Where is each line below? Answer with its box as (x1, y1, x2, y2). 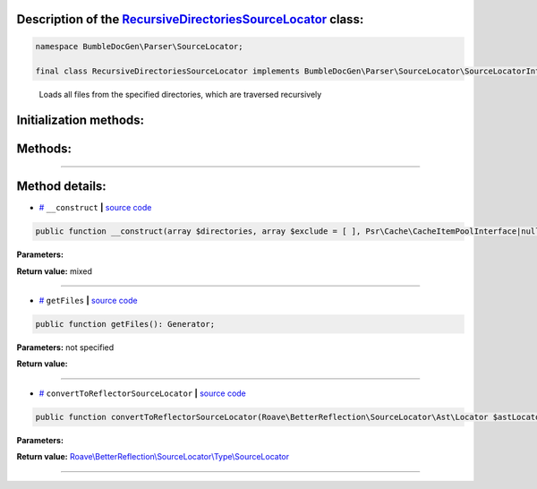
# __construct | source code (38, 202, 152, 213)
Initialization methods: (16, 113, 145, 128)
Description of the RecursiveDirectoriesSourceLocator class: (16, 12, 364, 27)
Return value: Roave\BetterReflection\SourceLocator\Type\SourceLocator (16, 451, 290, 462)
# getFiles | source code (38, 296, 138, 306)
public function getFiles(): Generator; (35, 319, 215, 330)
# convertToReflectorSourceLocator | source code (38, 388, 246, 399)
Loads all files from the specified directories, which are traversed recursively (38, 90, 322, 100)
